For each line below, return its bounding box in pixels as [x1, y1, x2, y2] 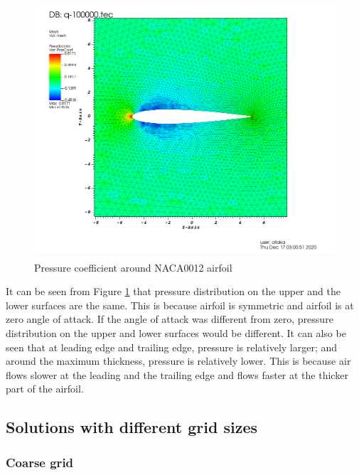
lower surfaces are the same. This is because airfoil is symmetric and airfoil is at [6, 297, 354, 312]
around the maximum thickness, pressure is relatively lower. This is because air [6, 353, 351, 368]
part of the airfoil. [6, 381, 84, 396]
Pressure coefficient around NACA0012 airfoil [34, 260, 232, 274]
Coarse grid [6, 453, 74, 471]
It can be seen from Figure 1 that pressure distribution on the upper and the [6, 284, 341, 299]
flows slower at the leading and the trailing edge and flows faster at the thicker [6, 367, 348, 382]
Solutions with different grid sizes [6, 416, 257, 438]
